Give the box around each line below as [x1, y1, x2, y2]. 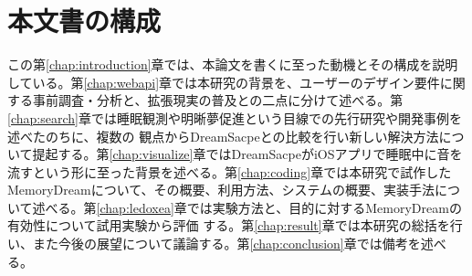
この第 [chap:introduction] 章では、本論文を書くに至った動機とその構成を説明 [7, 55, 458, 74]
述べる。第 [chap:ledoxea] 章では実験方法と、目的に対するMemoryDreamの [32, 197, 462, 217]
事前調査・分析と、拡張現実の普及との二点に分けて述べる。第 [32, 90, 404, 110]
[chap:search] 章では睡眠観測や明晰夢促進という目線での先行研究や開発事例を [7, 108, 462, 127]
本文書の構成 [7, 2, 162, 39]
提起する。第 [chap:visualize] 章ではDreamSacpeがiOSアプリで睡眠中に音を [32, 144, 463, 164]
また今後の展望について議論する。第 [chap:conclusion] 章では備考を [32, 234, 421, 253]
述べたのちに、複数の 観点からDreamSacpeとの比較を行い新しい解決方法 [7, 126, 439, 145]
